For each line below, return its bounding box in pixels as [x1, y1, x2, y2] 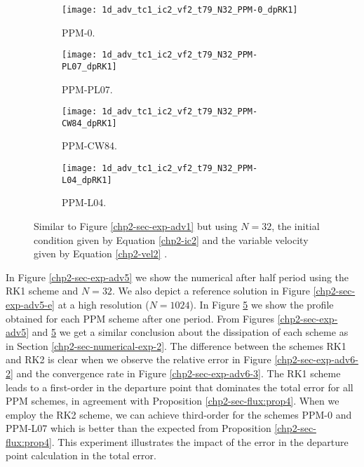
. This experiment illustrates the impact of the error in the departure [51, 434, 349, 449]
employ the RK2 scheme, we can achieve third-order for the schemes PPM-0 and [6, 407, 352, 421]
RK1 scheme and [6, 283, 79, 298]
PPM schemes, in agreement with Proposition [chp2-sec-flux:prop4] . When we [6, 393, 339, 408]
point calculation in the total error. [6, 448, 156, 463]
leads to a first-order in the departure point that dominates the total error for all [6, 379, 353, 394]
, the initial [271, 218, 320, 233]
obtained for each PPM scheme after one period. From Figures [6, 311, 275, 325]
